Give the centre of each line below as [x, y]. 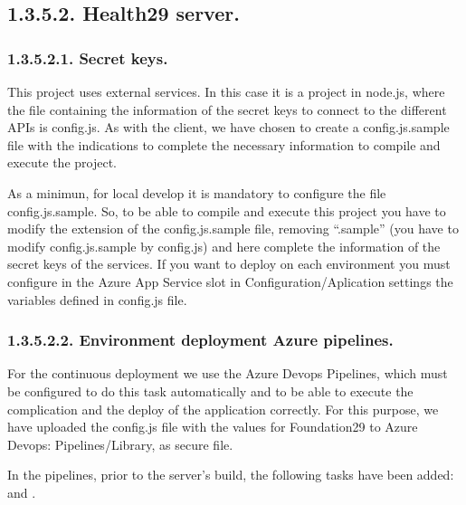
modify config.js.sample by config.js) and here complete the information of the [224, 246]
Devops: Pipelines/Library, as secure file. [120, 444]
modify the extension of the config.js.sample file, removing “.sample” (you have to [233, 229]
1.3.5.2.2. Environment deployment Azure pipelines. [200, 340]
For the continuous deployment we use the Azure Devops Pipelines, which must [228, 373]
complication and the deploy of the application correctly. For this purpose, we [223, 409]
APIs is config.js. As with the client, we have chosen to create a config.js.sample [228, 127]
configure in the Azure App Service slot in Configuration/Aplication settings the [230, 281]
